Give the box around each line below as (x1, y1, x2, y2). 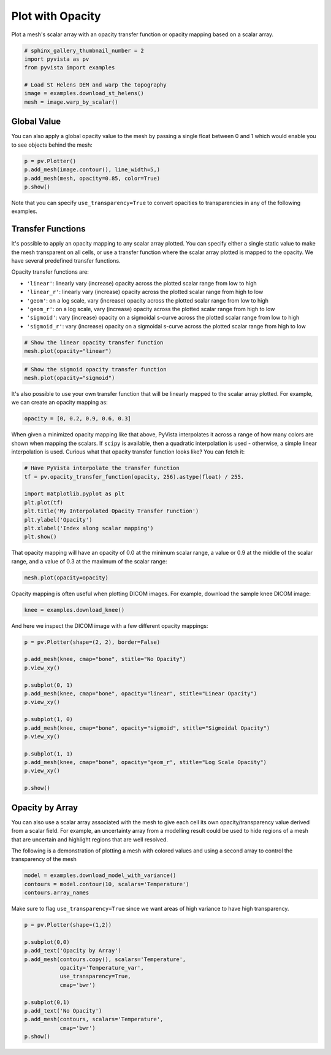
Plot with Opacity (11, 9, 101, 23)
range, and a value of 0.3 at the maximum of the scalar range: (11, 557, 167, 565)
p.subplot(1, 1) (24, 750, 74, 757)
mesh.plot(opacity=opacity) (24, 574, 108, 581)
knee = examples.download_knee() (24, 606, 125, 613)
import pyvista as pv (24, 55, 89, 63)
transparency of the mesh (11, 856, 77, 863)
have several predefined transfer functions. (11, 257, 121, 264)
